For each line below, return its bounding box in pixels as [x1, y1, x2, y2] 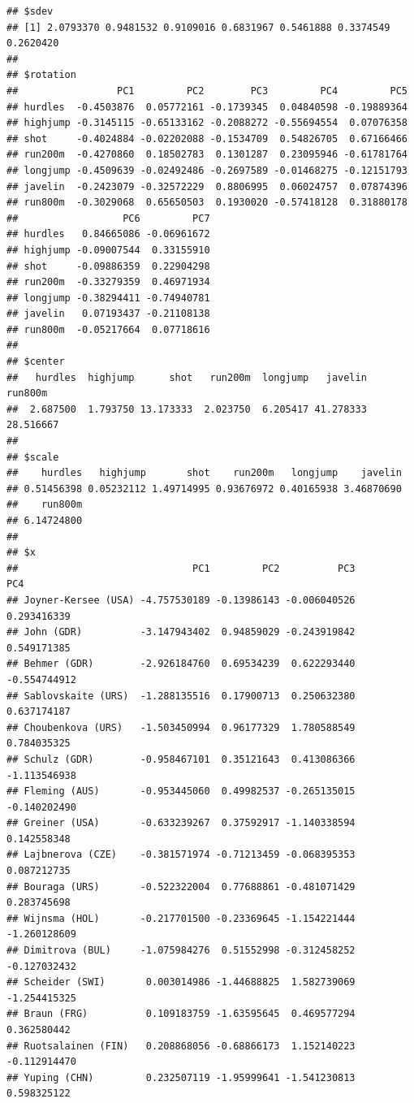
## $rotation [6, 69, 76, 81]
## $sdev [6, 6, 54, 17]
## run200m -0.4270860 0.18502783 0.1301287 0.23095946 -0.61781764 [6, 149, 408, 161]
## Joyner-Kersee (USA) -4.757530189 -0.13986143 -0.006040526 [6, 594, 356, 606]
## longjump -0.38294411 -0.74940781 [6, 292, 210, 304]
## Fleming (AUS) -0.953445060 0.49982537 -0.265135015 [6, 785, 356, 798]
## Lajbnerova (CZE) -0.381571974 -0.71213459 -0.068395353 [6, 849, 356, 861]
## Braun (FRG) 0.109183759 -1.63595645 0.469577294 [6, 1008, 356, 1020]
